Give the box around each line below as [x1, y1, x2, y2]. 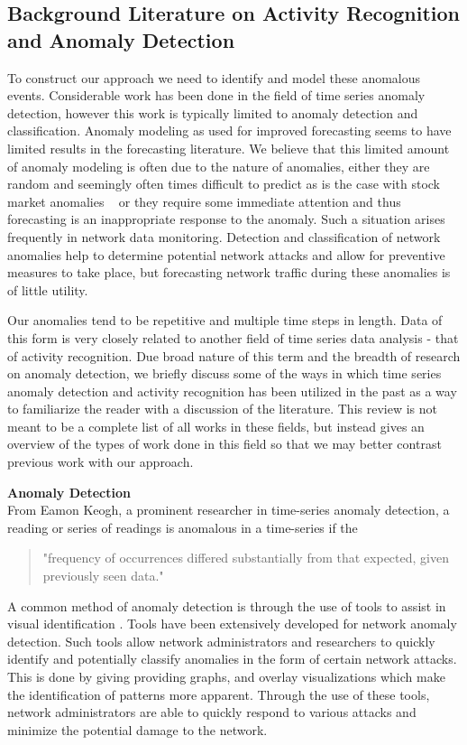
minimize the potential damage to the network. [7, 720, 268, 739]
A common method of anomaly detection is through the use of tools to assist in [7, 596, 446, 615]
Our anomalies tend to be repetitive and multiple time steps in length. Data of [7, 311, 443, 330]
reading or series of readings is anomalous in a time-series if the [7, 517, 358, 536]
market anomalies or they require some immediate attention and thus [7, 191, 401, 210]
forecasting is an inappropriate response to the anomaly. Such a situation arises [7, 210, 445, 228]
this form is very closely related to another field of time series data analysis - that [7, 328, 459, 347]
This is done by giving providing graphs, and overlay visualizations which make [7, 667, 445, 685]
